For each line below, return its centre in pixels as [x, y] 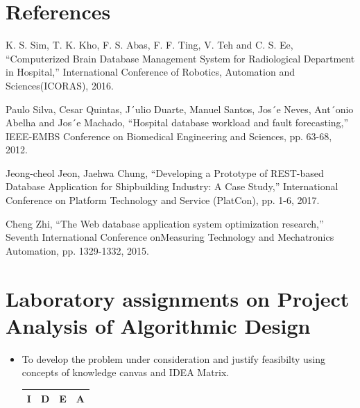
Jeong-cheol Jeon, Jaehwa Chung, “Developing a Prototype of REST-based [165, 172]
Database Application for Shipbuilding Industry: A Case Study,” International [172, 186]
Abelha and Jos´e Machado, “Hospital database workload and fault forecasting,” [177, 122]
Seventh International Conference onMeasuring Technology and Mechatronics [170, 237]
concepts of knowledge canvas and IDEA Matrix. [126, 372]
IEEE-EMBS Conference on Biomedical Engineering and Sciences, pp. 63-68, [169, 136]
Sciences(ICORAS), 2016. [60, 85]
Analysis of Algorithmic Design [158, 325]
